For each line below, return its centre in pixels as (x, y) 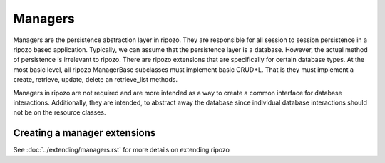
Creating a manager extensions (84, 133)
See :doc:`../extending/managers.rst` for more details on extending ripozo (121, 150)
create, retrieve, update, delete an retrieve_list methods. (96, 80)
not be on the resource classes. (60, 112)
